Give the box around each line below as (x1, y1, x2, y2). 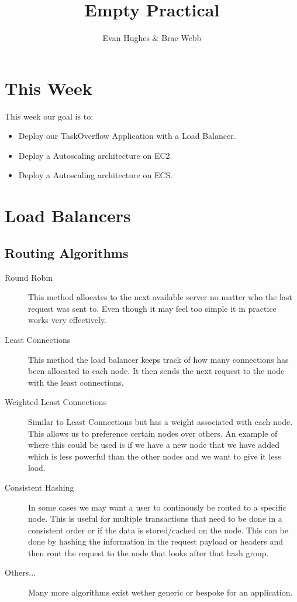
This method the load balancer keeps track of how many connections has (28, 353, 289, 365)
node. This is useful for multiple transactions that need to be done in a (28, 512, 282, 525)
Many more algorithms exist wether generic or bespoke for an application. (28, 586, 293, 598)
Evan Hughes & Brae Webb (102, 32, 202, 44)
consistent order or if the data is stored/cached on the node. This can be (28, 523, 289, 536)
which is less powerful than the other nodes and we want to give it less (28, 450, 281, 462)
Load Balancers (5, 203, 131, 227)
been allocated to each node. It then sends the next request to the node (28, 365, 285, 377)
